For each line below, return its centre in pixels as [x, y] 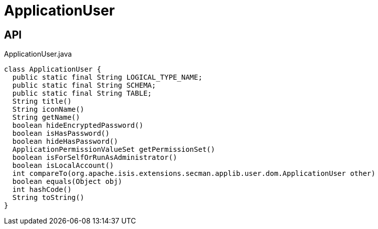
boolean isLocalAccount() [63, 166]
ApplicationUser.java [38, 54]
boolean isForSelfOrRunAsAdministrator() [95, 158]
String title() [42, 101]
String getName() [46, 118]
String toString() [48, 198]
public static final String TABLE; [82, 93]
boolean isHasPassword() [61, 134]
